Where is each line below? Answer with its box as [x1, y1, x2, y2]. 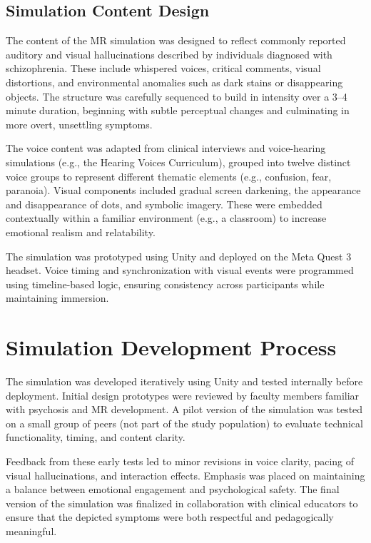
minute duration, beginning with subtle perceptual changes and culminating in [6, 103, 350, 118]
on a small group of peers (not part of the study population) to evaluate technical [6, 415, 363, 430]
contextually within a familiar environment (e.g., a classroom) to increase [6, 210, 327, 225]
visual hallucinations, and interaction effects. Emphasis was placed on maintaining [6, 467, 365, 482]
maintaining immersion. [6, 290, 109, 305]
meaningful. [6, 523, 57, 538]
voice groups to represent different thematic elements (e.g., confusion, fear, [6, 168, 332, 183]
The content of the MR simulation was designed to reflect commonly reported [6, 33, 346, 48]
